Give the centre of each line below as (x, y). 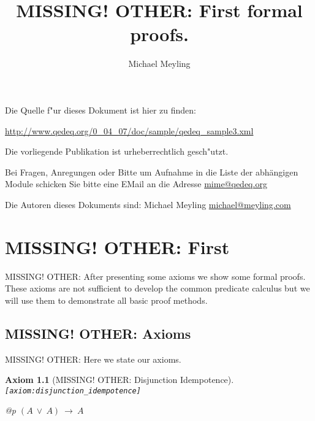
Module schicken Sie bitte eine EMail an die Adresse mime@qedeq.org (136, 184)
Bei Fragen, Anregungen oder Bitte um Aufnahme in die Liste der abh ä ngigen (152, 172)
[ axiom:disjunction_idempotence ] (73, 391)
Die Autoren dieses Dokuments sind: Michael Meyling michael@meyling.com (148, 204)
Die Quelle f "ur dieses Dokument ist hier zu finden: (101, 110)
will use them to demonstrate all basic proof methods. (106, 300)
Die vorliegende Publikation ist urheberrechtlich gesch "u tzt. (117, 151)
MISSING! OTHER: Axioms (98, 333)
